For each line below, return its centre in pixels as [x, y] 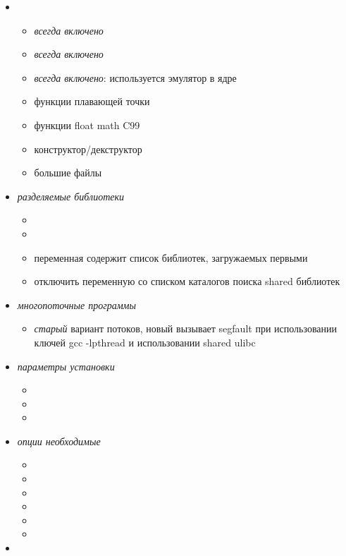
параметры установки [66, 366]
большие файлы [68, 173]
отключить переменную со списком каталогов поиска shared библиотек [187, 281]
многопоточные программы [77, 304]
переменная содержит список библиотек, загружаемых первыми [171, 257]
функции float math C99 [87, 125]
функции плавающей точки [92, 101]
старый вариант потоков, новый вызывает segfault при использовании [185, 328]
